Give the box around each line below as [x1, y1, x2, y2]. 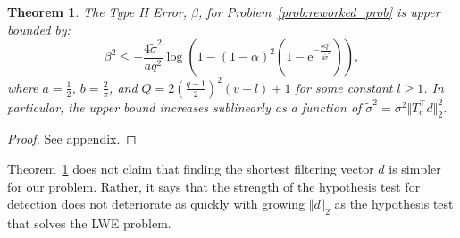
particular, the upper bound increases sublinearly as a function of [7, 97, 362, 116]
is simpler [389, 160, 441, 178]
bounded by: [7, 20, 71, 38]
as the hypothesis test [334, 194, 454, 213]
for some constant [295, 78, 393, 96]
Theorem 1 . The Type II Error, [7, 3, 188, 21]
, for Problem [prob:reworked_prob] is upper [197, 3, 440, 21]
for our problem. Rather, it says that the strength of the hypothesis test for [7, 176, 421, 195]
